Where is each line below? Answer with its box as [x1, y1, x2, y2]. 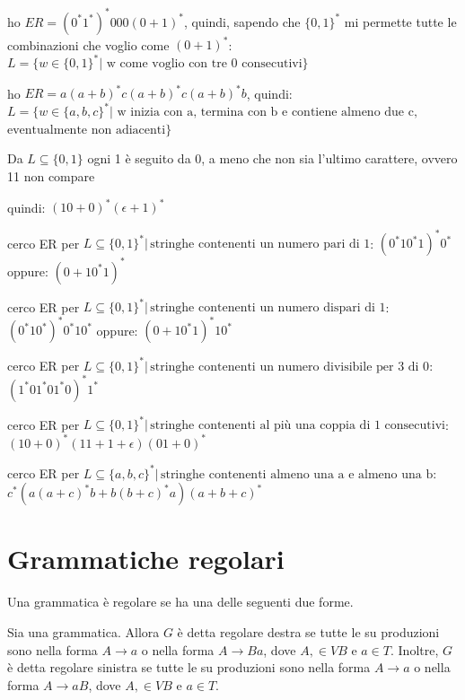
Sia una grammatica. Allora [7, 622, 160, 641]
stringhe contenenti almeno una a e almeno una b [160, 468, 434, 481]
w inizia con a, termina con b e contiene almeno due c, [117, 106, 417, 119]
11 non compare [7, 167, 95, 186]
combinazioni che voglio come [7, 35, 170, 53]
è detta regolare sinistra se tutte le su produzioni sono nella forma [7, 658, 371, 677]
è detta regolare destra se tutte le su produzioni [177, 622, 440, 641]
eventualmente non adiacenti [7, 123, 166, 136]
